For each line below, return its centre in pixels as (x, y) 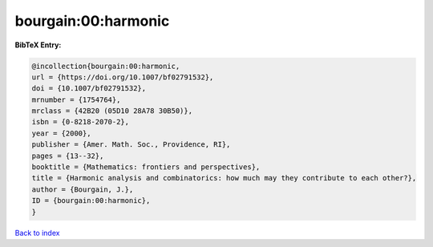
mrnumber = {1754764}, (76, 99)
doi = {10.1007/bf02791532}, (89, 89)
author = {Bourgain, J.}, (83, 189)
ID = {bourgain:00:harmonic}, (91, 201)
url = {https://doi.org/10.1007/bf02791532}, (123, 77)
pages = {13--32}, (68, 156)
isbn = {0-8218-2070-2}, (81, 122)
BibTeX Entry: (38, 45)
